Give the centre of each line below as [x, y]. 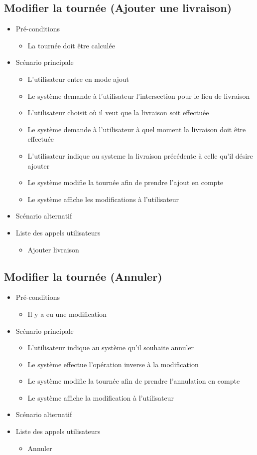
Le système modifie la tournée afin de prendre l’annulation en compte [134, 381]
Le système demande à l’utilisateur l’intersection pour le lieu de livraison [139, 96]
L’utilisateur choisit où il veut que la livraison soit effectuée [118, 113]
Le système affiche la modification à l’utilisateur [101, 397]
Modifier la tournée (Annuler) [83, 276]
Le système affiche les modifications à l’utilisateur [103, 199]
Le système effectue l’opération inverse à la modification [113, 364]
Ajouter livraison [53, 249]
